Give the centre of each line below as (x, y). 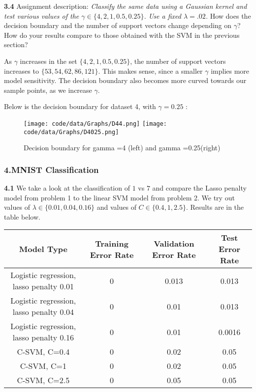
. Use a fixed (162, 15)
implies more (230, 70)
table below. (22, 216)
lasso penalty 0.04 (43, 312)
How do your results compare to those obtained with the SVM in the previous (122, 35)
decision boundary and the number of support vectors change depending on (118, 25)
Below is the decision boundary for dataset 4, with (80, 106)
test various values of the (42, 15)
